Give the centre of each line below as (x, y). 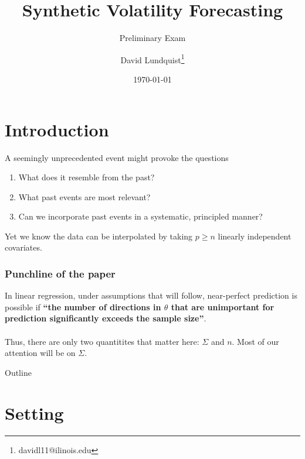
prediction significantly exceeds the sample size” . (106, 318)
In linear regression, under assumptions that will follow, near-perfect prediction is (151, 295)
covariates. (23, 247)
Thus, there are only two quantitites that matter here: (102, 341)
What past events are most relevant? (84, 196)
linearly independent (255, 236)
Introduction (57, 129)
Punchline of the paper (60, 273)
